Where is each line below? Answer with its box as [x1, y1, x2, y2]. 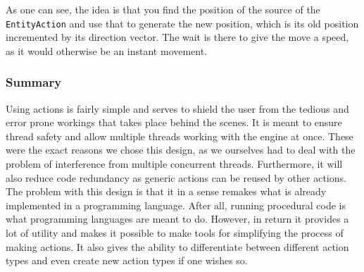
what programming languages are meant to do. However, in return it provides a [6, 211, 349, 226]
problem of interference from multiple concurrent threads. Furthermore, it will [6, 156, 343, 171]
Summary [6, 73, 62, 91]
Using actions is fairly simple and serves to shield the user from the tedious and [6, 101, 349, 116]
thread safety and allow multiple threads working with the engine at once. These [6, 128, 353, 143]
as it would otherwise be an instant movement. [6, 43, 208, 58]
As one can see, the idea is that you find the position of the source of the [6, 2, 320, 16]
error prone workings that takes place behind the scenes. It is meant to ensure [6, 115, 342, 130]
